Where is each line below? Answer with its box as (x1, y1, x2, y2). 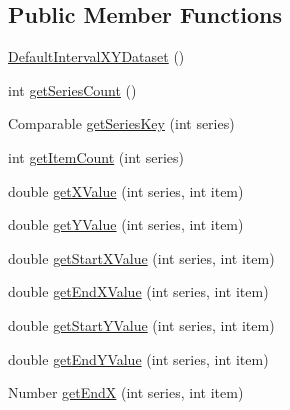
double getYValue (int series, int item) (8, 214, 244, 235)
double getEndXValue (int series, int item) (8, 281, 269, 302)
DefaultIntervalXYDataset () (8, 46, 185, 67)
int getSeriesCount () (8, 79, 137, 100)
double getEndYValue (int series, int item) (8, 348, 269, 369)
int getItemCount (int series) (8, 146, 184, 167)
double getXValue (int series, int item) (8, 180, 244, 201)
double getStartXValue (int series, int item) (8, 247, 275, 268)
